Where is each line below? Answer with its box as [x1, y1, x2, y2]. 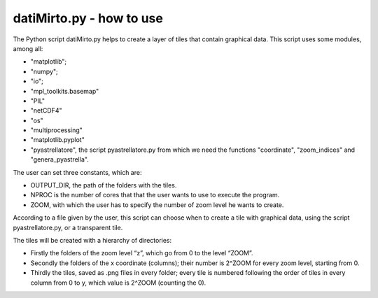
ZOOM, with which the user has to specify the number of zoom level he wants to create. [30, 200, 284, 209]
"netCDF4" [30, 106, 62, 115]
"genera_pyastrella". [30, 155, 89, 164]
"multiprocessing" [30, 126, 83, 134]
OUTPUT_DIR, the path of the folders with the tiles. [30, 181, 177, 190]
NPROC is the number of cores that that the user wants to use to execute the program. [30, 191, 280, 199]
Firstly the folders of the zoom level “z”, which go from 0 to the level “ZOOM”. [30, 249, 253, 257]
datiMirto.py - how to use [13, 10, 164, 26]
